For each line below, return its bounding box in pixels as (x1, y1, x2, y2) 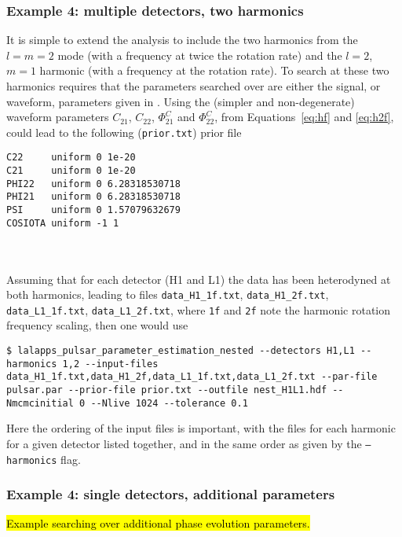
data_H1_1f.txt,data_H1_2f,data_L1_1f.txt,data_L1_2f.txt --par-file (6, 371, 378, 383)
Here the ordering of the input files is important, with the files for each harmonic (6, 420, 396, 436)
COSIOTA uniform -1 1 (6, 217, 119, 229)
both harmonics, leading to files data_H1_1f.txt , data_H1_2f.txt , (6, 286, 329, 303)
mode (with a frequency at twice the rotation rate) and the (57, 46, 342, 63)
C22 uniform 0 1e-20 (6, 152, 136, 164)
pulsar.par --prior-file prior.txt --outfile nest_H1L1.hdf (6, 384, 327, 396)
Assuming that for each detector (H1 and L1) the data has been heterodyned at (6, 270, 391, 287)
